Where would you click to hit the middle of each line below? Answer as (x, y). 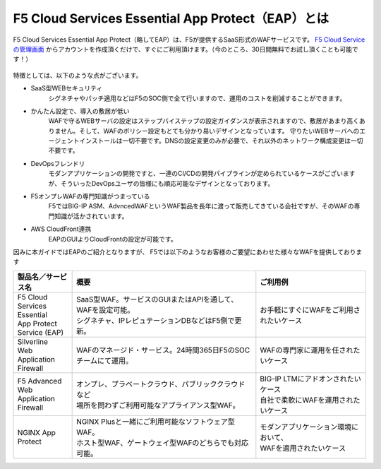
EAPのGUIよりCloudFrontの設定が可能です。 (113, 239)
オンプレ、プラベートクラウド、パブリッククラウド (161, 384)
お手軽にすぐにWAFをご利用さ (310, 309)
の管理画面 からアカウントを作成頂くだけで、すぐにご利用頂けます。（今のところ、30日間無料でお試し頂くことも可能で (186, 49)
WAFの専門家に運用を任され (307, 350)
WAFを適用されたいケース (303, 448)
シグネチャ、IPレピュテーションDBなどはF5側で (156, 320)
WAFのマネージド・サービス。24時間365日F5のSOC (163, 350)
